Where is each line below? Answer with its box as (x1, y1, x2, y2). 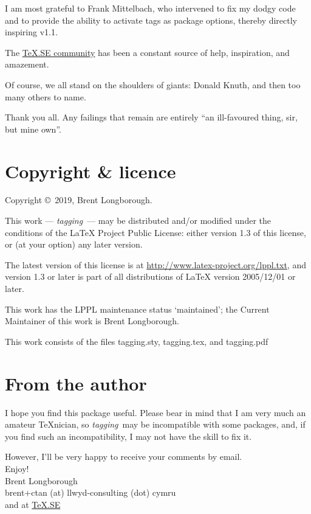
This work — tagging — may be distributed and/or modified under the (5, 214, 271, 227)
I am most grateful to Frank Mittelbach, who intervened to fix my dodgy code (5, 2, 296, 14)
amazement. (5, 58, 49, 71)
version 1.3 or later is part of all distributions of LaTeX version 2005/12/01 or (5, 270, 296, 283)
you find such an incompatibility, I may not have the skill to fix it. (5, 429, 252, 442)
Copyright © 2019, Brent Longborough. (5, 193, 152, 206)
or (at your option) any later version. (5, 238, 143, 251)
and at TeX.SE (5, 498, 61, 510)
